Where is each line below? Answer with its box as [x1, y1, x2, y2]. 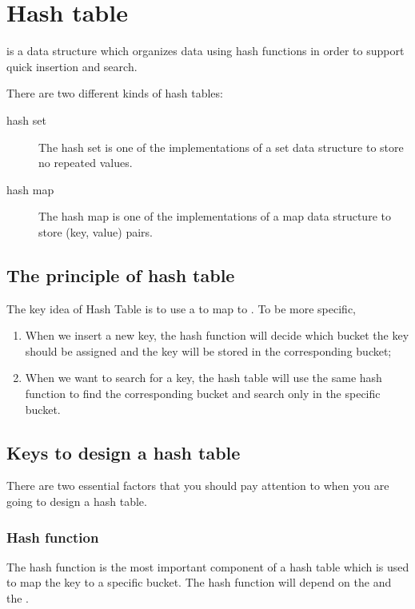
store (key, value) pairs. [38, 223, 153, 240]
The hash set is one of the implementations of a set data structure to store [38, 138, 404, 155]
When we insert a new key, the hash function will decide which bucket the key [25, 327, 409, 344]
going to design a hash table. [6, 493, 147, 510]
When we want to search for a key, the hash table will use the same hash [25, 369, 382, 386]
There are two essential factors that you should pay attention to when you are [6, 477, 389, 494]
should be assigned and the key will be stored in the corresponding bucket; [25, 342, 392, 359]
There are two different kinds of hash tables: [6, 85, 223, 101]
